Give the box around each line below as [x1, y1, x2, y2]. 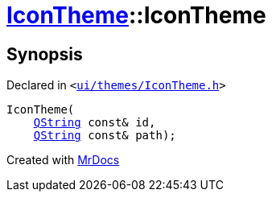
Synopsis [6, 43, 83, 64]
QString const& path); [33, 129, 176, 142]
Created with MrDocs [6, 153, 120, 167]
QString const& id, [33, 116, 156, 130]
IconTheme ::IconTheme [6, 2, 266, 29]
